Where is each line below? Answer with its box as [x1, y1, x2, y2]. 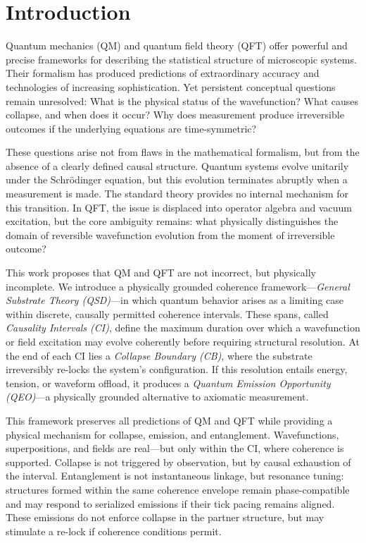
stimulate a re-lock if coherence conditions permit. [6, 523, 222, 538]
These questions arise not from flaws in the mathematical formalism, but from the [6, 145, 360, 159]
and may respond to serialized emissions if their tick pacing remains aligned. [6, 496, 335, 511]
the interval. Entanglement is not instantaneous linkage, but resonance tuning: [6, 468, 344, 483]
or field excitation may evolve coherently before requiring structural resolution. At [6, 334, 360, 348]
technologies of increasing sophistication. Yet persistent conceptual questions [6, 79, 336, 94]
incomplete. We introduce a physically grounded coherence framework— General [6, 279, 350, 293]
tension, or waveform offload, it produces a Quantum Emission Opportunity [6, 375, 331, 390]
